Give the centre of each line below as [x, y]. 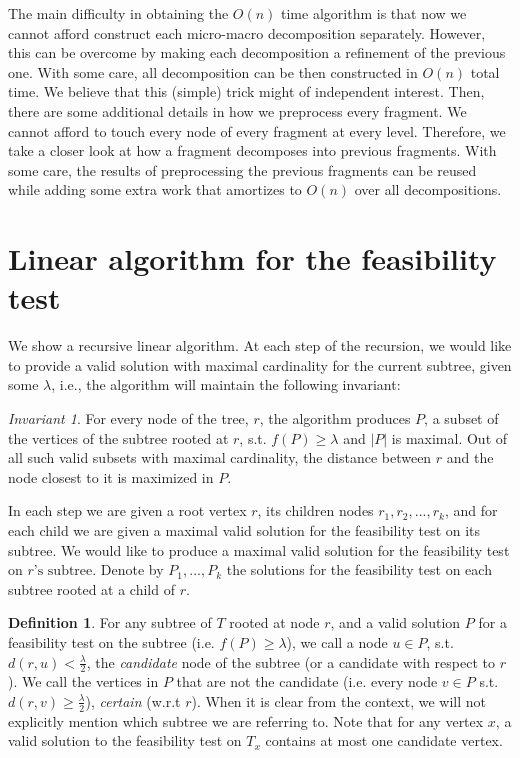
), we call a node [337, 641]
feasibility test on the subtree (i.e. [111, 641]
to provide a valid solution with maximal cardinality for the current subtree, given [260, 364]
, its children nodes [315, 510]
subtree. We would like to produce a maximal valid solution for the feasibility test [259, 549]
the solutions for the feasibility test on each [359, 569]
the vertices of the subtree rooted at [118, 437]
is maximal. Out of [449, 437]
